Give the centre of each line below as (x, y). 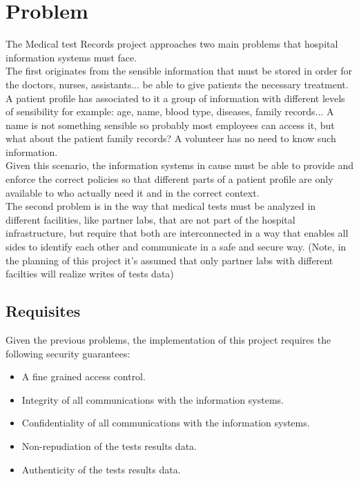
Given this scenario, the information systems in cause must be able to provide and (179, 165)
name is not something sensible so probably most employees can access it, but (170, 125)
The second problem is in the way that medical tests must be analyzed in (161, 206)
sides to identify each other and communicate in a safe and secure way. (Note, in (176, 247)
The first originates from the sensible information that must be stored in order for (179, 71)
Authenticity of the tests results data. (101, 469)
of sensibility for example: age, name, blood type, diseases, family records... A (170, 111)
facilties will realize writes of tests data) (90, 274)
